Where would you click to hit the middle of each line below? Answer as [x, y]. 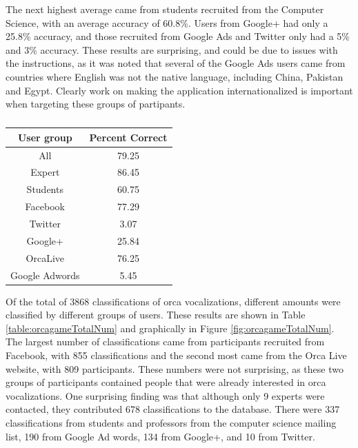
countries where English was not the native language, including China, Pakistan [175, 76]
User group [45, 137]
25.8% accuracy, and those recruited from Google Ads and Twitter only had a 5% [178, 36]
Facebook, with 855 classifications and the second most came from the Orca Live [176, 355]
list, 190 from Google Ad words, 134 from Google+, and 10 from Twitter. [160, 436]
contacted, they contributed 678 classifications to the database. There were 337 [173, 409]
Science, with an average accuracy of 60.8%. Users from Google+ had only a [167, 22]
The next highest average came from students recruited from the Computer [165, 9]
